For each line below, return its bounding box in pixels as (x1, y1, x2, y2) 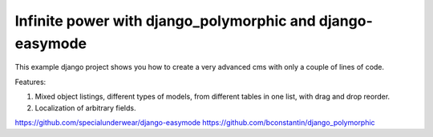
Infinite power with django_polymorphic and (14, 12, 316, 30)
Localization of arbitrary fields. (34, 103, 136, 112)
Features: (14, 77, 47, 87)
